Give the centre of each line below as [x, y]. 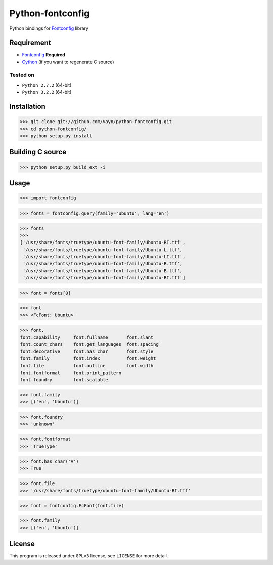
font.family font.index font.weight [88, 358]
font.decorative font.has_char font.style [87, 351]
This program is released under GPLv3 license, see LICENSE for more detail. [89, 556]
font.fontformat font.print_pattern [71, 373]
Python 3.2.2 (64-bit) [47, 92]
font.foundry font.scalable [64, 380]
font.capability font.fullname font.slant [87, 337]
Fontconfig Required [43, 55]
